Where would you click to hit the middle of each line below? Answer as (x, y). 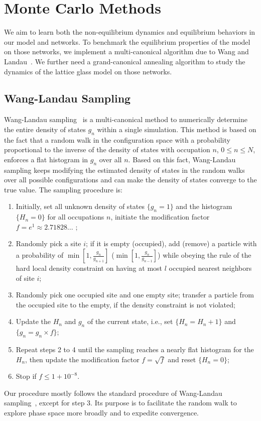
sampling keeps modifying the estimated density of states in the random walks (124, 170)
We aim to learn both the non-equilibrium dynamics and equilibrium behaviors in (130, 32)
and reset (182, 359)
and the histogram (204, 206)
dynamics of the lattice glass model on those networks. (88, 71)
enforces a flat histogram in (46, 159)
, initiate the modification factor (160, 217)
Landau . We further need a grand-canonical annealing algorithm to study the (125, 61)
